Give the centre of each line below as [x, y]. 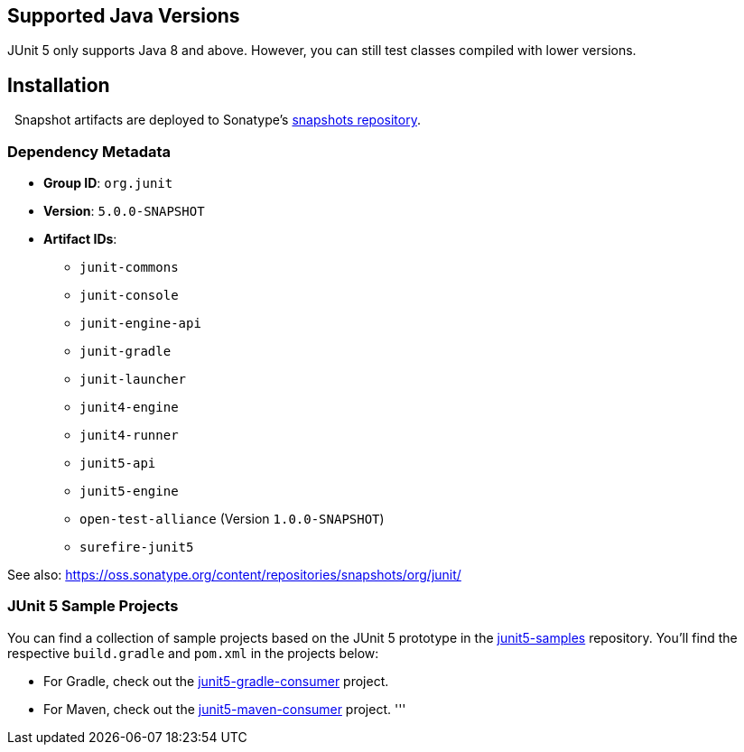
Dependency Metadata [89, 151]
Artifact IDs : [80, 239]
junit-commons [129, 268]
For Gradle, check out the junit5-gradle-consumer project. [216, 681]
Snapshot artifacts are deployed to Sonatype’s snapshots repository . [217, 120]
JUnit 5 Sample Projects [93, 606]
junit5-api [118, 464]
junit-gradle [126, 352]
